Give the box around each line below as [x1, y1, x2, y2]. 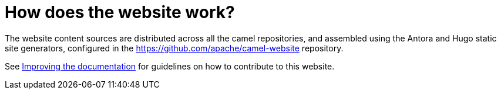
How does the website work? [5, 2, 235, 22]
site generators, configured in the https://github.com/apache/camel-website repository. [5, 43, 344, 53]
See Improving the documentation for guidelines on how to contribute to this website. [5, 61, 335, 71]
